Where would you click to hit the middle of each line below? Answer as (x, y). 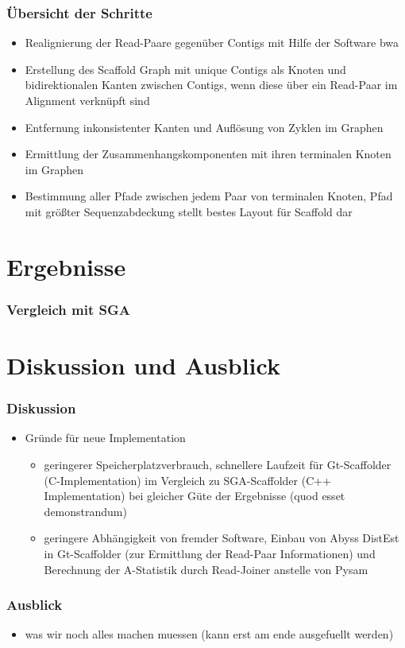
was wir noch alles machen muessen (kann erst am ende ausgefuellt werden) (209, 634)
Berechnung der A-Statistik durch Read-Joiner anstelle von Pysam (206, 569)
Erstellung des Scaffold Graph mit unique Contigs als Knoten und (185, 69)
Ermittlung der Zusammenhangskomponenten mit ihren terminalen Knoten (208, 154)
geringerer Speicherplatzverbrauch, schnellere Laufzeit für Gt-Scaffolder (218, 464)
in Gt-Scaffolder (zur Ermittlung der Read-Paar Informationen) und (210, 553)
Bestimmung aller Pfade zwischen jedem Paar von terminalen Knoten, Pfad (209, 196)
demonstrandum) (85, 511)
